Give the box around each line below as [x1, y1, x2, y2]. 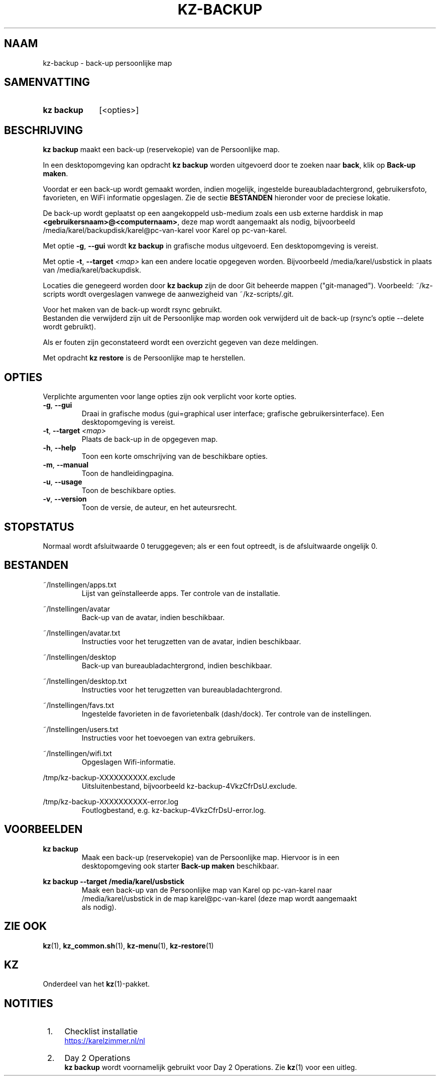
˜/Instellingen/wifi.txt [43, 749, 112, 758]
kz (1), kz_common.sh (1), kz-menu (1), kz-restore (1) [43, 941, 214, 950]
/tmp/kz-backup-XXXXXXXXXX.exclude [43, 773, 175, 782]
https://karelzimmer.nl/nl [64, 1036, 145, 1045]
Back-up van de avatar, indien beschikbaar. [81, 613, 225, 622]
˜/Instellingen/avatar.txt [43, 628, 121, 637]
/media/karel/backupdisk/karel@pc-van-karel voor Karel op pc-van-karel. [43, 226, 287, 235]
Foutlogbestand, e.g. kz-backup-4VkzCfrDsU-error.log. [81, 805, 266, 814]
